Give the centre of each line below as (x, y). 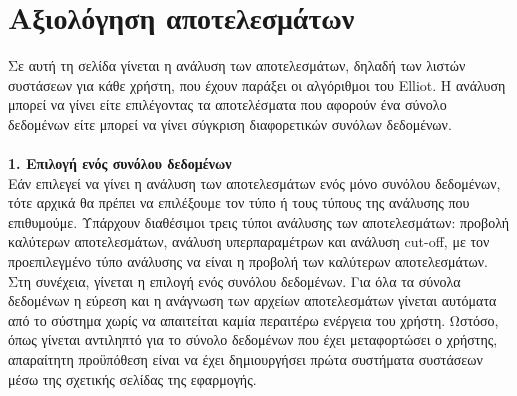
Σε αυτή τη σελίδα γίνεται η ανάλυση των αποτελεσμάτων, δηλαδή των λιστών (237, 65)
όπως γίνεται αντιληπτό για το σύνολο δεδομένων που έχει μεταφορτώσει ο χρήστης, (253, 339)
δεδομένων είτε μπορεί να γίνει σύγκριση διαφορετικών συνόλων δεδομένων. (230, 123)
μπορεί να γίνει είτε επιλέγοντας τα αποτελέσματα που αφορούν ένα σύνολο (227, 104)
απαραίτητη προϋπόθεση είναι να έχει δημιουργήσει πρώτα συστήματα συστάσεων (245, 359)
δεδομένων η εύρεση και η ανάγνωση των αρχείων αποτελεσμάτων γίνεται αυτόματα (252, 300)
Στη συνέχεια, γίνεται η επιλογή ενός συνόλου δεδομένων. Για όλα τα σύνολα (234, 280)
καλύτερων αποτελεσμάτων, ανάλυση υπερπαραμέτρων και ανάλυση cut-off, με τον (249, 241)
